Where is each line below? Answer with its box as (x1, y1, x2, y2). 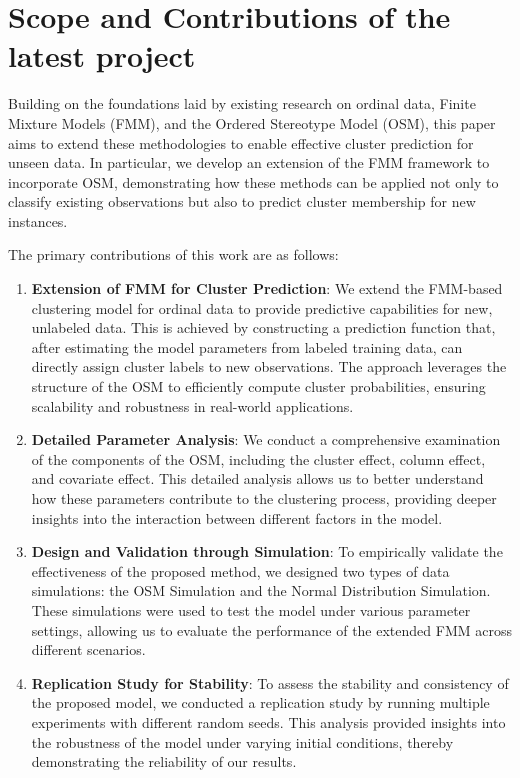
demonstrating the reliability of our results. (31, 751, 297, 772)
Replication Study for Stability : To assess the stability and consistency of (31, 672, 509, 693)
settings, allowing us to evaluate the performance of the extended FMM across (31, 619, 512, 640)
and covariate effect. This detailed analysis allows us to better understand (31, 468, 484, 489)
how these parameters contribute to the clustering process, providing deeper (31, 488, 497, 508)
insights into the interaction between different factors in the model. (31, 507, 443, 528)
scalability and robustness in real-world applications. (31, 395, 354, 416)
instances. (8, 210, 68, 231)
